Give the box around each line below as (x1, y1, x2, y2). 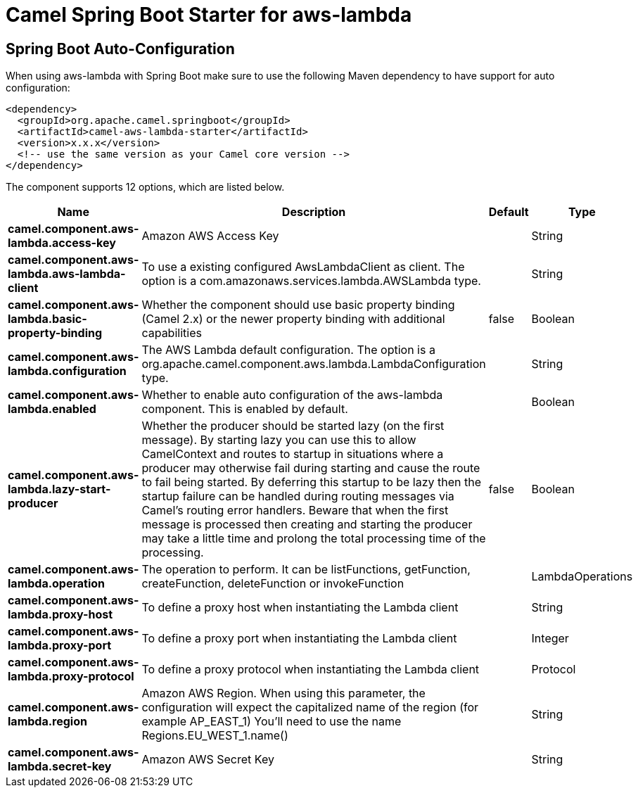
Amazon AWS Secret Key (141, 752, 274, 767)
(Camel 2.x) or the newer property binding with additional (141, 312, 445, 326)
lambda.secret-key (8, 759, 112, 774)
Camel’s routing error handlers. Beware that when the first (141, 503, 449, 518)
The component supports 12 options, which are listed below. (6, 181, 285, 194)
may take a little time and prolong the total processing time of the (141, 531, 486, 546)
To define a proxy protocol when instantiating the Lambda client (141, 662, 480, 677)
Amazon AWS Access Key (141, 229, 279, 243)
